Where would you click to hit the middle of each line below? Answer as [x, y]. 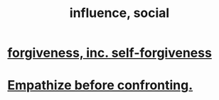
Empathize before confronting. [100, 85]
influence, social [119, 13]
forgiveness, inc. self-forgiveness [109, 53]
